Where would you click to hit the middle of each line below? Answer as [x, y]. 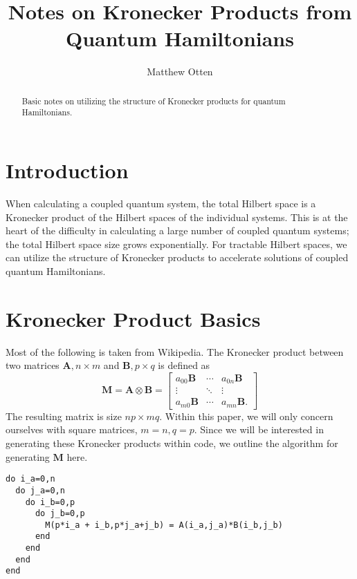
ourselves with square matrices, [72, 429]
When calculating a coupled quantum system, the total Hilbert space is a [161, 203]
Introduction [67, 170]
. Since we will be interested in [259, 429]
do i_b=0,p [50, 502]
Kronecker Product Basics [133, 318]
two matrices [33, 365]
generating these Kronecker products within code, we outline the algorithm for [172, 443]
